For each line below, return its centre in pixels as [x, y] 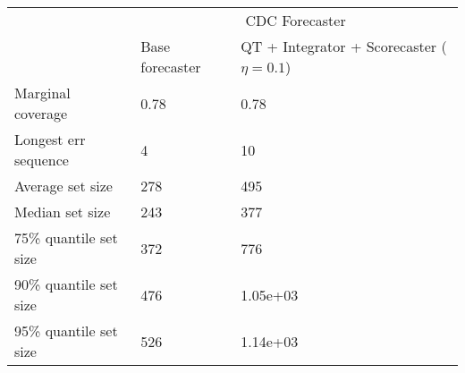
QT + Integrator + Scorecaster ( [344, 46]
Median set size [63, 212]
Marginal [42, 93]
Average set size [63, 186]
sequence [42, 160]
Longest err [50, 139]
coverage [41, 113]
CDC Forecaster [296, 20]
